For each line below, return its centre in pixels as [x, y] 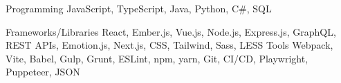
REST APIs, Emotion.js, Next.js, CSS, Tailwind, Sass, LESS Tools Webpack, [169, 45]
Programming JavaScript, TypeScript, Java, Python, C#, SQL [139, 8]
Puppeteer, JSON [43, 72]
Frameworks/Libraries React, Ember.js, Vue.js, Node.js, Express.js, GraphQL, [171, 31]
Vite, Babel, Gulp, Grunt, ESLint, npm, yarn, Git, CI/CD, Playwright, [157, 58]
